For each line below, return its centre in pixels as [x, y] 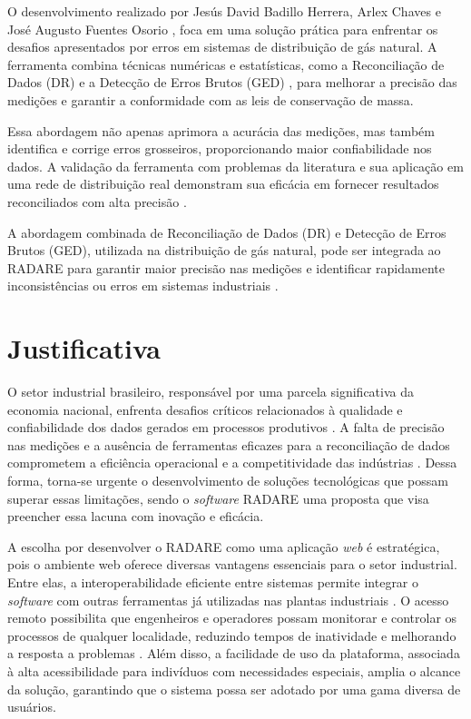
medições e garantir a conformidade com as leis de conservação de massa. [211, 99]
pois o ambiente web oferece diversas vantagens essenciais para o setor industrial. [232, 564]
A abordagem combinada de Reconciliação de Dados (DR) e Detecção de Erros [227, 232]
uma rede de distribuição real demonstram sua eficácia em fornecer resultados [223, 184]
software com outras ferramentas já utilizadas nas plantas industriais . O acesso [228, 600]
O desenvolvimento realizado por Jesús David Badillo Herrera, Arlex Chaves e [224, 11]
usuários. [32, 707]
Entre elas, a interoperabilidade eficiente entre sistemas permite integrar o [213, 581]
